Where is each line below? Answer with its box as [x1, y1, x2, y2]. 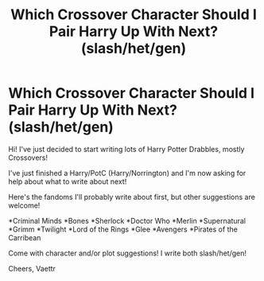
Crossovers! [8, 153, 49, 162]
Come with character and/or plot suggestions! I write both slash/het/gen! [8, 248, 247, 258]
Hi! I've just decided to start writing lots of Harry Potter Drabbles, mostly [8, 144, 245, 154]
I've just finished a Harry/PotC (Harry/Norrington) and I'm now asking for [8, 168, 247, 178]
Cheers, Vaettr [8, 263, 56, 273]
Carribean [8, 232, 41, 242]
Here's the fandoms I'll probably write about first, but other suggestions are [8, 192, 256, 201]
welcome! [8, 201, 41, 210]
